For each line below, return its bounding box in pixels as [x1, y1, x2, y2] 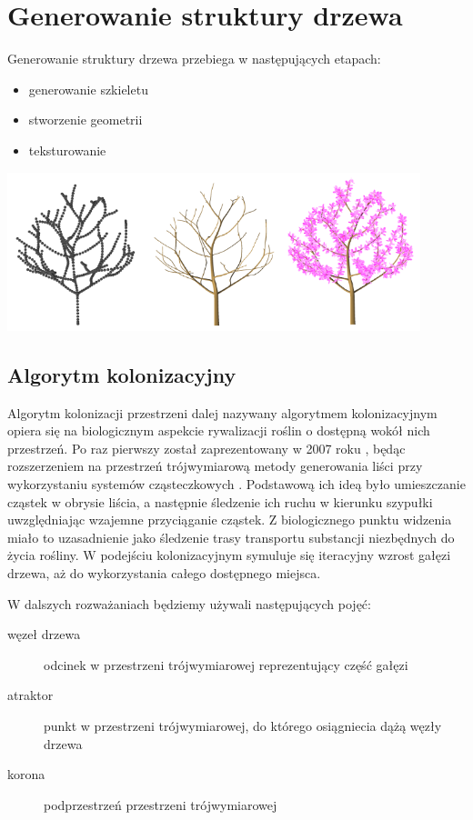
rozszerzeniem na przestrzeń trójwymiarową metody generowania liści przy [7, 456, 423, 475]
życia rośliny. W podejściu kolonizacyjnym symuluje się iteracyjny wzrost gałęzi [7, 545, 451, 565]
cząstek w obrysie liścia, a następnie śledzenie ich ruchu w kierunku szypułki [7, 492, 433, 511]
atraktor [7, 685, 54, 705]
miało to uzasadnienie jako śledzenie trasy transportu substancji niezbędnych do [7, 527, 455, 546]
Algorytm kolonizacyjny [7, 360, 236, 388]
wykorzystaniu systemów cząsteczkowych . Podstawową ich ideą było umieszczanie [7, 475, 466, 494]
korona [7, 765, 45, 784]
